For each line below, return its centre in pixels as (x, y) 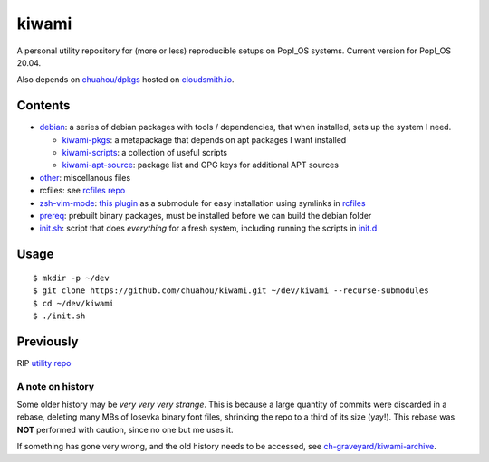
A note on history (56, 386)
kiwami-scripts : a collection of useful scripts (145, 153)
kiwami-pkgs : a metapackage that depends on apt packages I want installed (204, 139)
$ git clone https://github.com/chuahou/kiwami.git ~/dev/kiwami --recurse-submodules (231, 291)
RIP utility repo (44, 363)
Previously (48, 341)
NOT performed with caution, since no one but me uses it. (125, 429)
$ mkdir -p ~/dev (71, 278)
